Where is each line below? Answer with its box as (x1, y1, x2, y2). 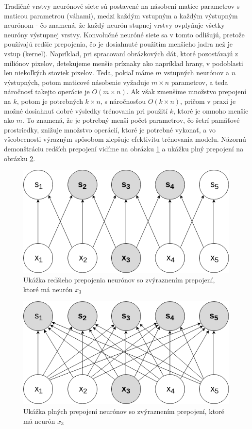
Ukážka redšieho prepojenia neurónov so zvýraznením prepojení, (23, 275, 215, 285)
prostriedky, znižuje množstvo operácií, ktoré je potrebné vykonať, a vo (4, 124, 216, 134)
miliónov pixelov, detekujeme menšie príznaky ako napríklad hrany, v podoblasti (4, 58, 243, 68)
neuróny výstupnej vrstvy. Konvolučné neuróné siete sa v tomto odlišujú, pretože (4, 29, 245, 39)
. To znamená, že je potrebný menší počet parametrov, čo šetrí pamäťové (22, 115, 240, 125)
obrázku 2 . (4, 153, 35, 163)
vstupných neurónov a (164, 67, 230, 78)
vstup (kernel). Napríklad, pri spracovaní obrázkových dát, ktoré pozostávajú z (4, 48, 238, 58)
